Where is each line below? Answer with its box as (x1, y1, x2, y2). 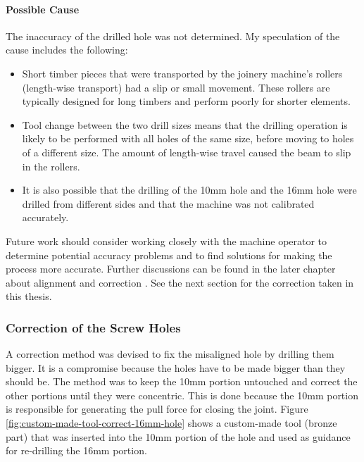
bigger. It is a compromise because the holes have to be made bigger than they (6, 360, 346, 375)
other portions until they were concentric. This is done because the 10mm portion (6, 387, 358, 402)
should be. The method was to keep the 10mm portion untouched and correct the (6, 374, 358, 389)
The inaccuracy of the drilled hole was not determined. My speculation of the (6, 28, 340, 43)
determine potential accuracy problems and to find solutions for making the (6, 247, 332, 262)
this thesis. (6, 289, 52, 304)
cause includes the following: (6, 42, 128, 57)
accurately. (22, 210, 69, 225)
